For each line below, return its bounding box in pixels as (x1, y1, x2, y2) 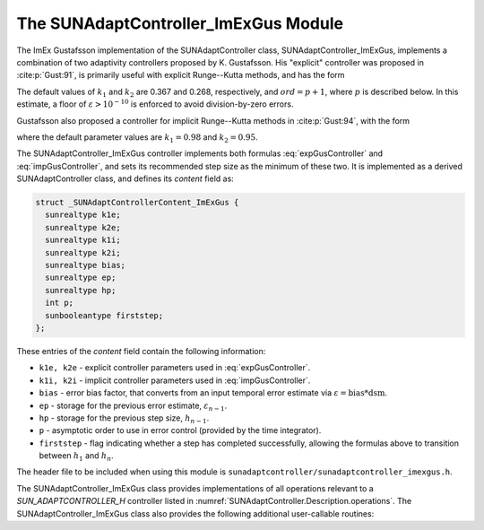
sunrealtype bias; (45, 260, 125, 270)
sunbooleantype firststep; (45, 310, 164, 320)
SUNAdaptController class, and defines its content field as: (16, 173, 235, 184)
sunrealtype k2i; (45, 248, 121, 257)
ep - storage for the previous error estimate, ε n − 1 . (39, 400, 228, 413)
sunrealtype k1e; (45, 210, 121, 220)
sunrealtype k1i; (45, 235, 121, 246)
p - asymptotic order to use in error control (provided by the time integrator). (39, 425, 322, 436)
